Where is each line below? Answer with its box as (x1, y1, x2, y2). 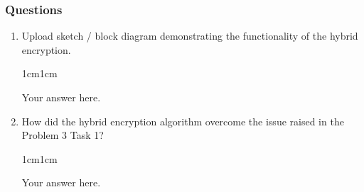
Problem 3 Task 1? (21, 128, 104, 142)
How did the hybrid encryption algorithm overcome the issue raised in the (21, 113, 344, 128)
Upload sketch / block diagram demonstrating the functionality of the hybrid (21, 28, 358, 43)
